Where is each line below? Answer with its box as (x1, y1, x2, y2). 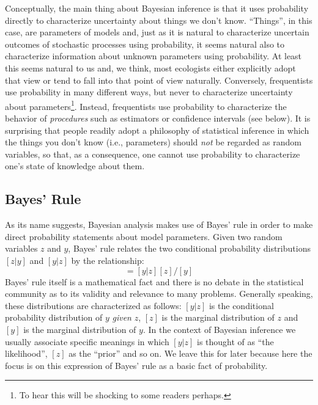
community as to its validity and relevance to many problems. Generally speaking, (5, 287, 313, 300)
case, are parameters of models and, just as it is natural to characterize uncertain (5, 26, 309, 38)
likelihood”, (5, 347, 48, 360)
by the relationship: (71, 254, 144, 266)
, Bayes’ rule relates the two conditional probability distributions (68, 242, 311, 255)
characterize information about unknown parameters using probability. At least (5, 49, 302, 62)
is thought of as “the (196, 335, 274, 348)
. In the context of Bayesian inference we (142, 323, 296, 335)
